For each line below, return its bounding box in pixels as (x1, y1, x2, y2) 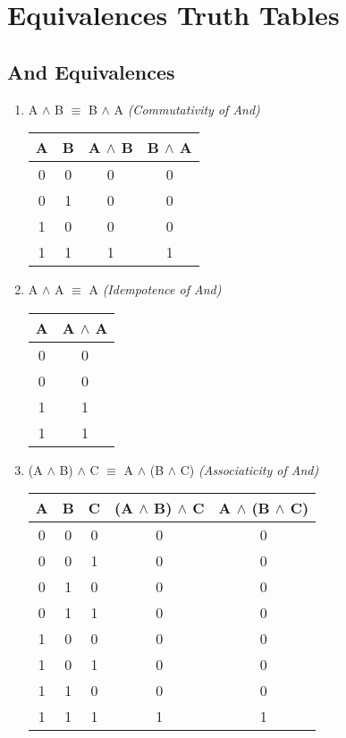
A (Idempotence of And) (89, 280, 222, 299)
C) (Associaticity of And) (180, 460, 319, 479)
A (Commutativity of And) (114, 99, 260, 118)
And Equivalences (7, 57, 175, 85)
